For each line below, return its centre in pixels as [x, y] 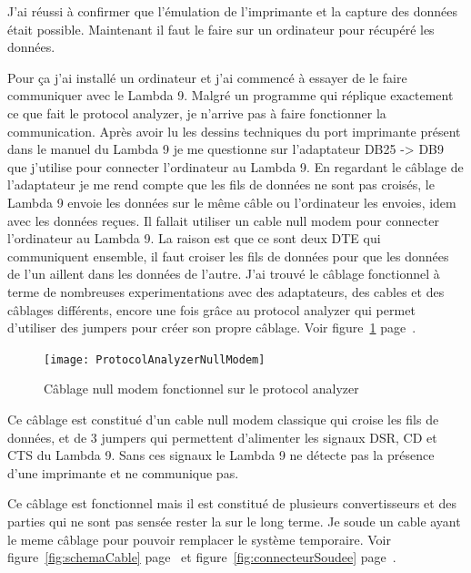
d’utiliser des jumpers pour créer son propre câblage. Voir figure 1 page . [212, 327]
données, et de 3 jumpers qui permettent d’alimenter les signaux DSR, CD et [222, 437]
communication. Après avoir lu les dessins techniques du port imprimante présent [234, 131]
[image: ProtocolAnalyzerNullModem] [155, 359]
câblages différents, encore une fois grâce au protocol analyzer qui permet [211, 309]
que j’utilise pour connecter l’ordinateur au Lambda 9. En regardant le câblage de [235, 166]
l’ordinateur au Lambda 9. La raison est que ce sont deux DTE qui [194, 238]
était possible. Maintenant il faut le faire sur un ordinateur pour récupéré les [221, 29]
